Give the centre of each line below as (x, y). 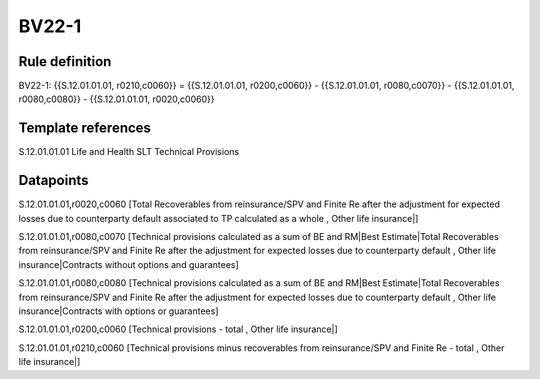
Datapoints (53, 180)
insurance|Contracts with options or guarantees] (118, 311)
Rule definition (65, 61)
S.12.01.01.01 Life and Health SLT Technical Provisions (129, 152)
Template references (85, 128)
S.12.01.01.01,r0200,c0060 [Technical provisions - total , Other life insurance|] (178, 329)
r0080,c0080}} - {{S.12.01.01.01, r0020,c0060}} (116, 99)
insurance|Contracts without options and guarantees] (128, 264)
